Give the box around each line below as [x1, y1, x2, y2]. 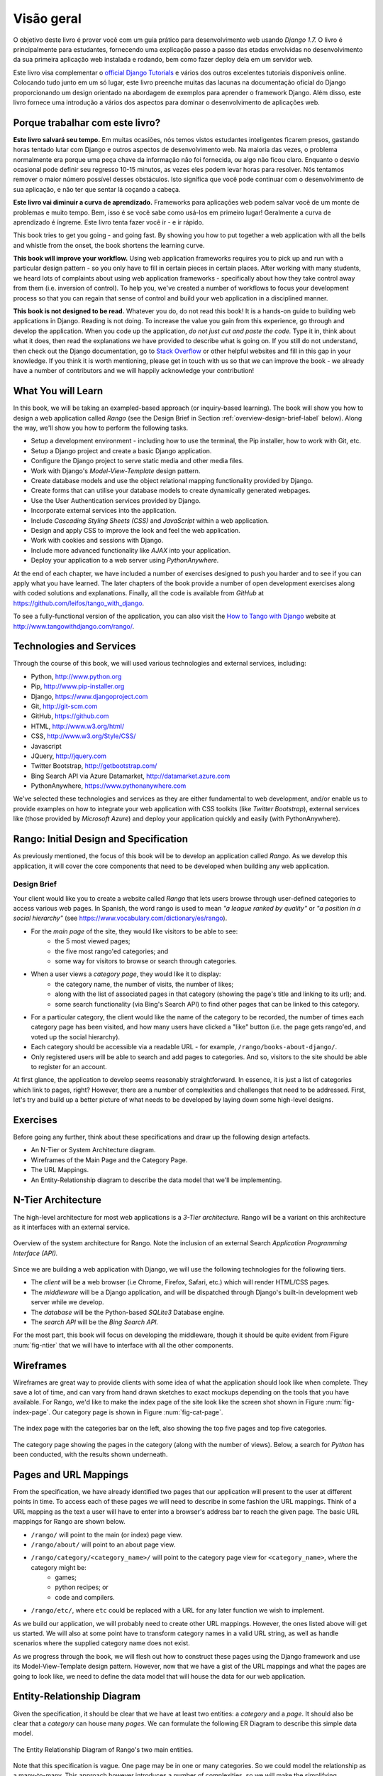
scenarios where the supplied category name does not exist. [13, 1639, 191, 1647]
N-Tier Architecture [13, 1194, 102, 1206]
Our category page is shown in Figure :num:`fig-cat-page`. [52, 1407, 223, 1417]
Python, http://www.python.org [30, 672, 122, 681]
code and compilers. [55, 1593, 115, 1601]
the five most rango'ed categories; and [55, 947, 169, 955]
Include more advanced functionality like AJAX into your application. [30, 546, 231, 554]
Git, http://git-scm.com [30, 702, 98, 710]
